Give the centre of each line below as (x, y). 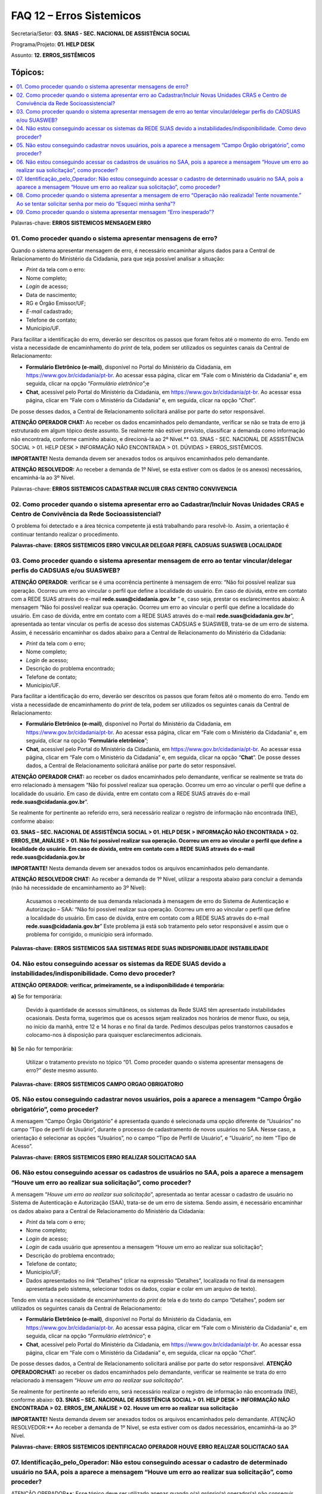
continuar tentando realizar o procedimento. (65, 534)
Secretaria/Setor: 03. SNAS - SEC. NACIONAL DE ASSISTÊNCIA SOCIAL (101, 33)
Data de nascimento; (51, 295)
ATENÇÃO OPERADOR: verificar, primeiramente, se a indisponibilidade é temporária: (118, 985)
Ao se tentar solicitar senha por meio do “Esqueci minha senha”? (96, 204)
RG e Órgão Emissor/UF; (56, 303)
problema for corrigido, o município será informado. (89, 935)
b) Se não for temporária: (42, 1048)
